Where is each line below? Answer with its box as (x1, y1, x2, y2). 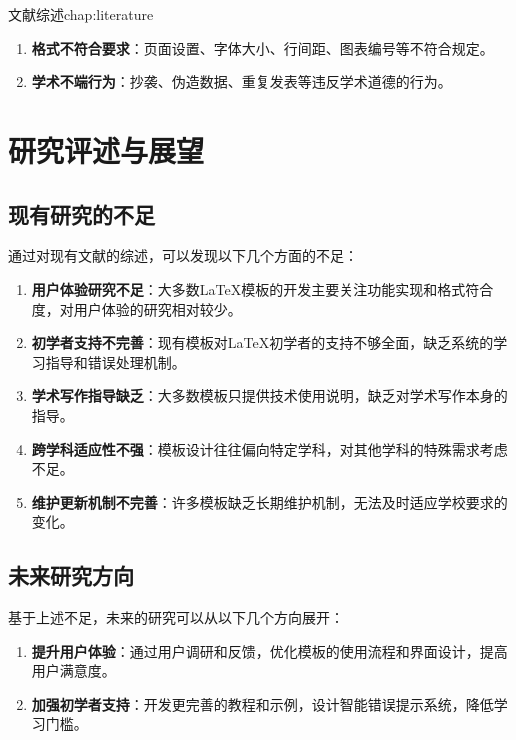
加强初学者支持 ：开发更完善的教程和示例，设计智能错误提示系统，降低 (31, 693, 494, 714)
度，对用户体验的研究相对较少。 (31, 298, 242, 319)
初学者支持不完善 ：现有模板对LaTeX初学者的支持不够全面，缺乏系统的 (31, 332, 494, 353)
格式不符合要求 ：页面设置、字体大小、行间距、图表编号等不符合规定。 (31, 37, 494, 58)
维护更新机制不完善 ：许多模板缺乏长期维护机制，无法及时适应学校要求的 (31, 491, 508, 512)
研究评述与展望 (8, 129, 205, 170)
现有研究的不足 (8, 198, 155, 229)
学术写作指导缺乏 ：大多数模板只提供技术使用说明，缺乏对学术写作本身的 (31, 385, 508, 406)
